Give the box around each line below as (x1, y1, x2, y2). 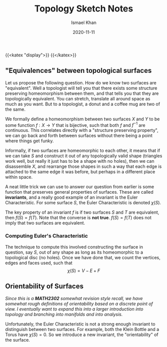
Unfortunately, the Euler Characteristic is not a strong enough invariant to (5, 321, 156, 327)
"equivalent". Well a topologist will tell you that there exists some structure (5, 85, 158, 91)
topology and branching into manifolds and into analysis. (5, 311, 123, 317)
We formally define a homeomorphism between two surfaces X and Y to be (5, 116, 160, 122)
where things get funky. (5, 138, 54, 144)
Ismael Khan (71, 19, 97, 25)
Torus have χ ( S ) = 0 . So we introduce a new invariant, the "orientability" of (5, 332, 159, 338)
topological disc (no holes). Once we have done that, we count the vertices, (5, 254, 161, 260)
